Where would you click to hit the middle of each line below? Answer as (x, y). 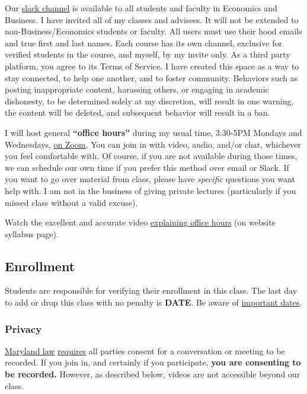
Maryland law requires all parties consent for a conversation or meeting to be (145, 350)
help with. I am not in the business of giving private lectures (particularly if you (151, 190)
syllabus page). (32, 233)
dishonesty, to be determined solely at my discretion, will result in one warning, (149, 101)
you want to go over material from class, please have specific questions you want (150, 179)
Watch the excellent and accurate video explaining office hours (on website (140, 222)
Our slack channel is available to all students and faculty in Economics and (141, 8)
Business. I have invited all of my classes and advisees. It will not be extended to (152, 19)
